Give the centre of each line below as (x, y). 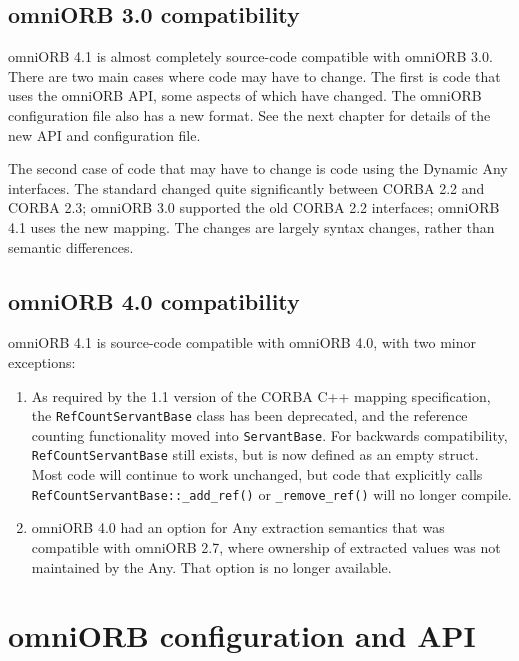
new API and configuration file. (104, 134)
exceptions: (42, 361)
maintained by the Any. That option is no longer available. (211, 566)
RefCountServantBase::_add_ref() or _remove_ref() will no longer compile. (271, 493)
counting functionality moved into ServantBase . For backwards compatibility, (269, 434)
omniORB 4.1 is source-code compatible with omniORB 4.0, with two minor (242, 342)
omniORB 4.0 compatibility (154, 300)
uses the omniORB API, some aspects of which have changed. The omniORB (245, 95)
